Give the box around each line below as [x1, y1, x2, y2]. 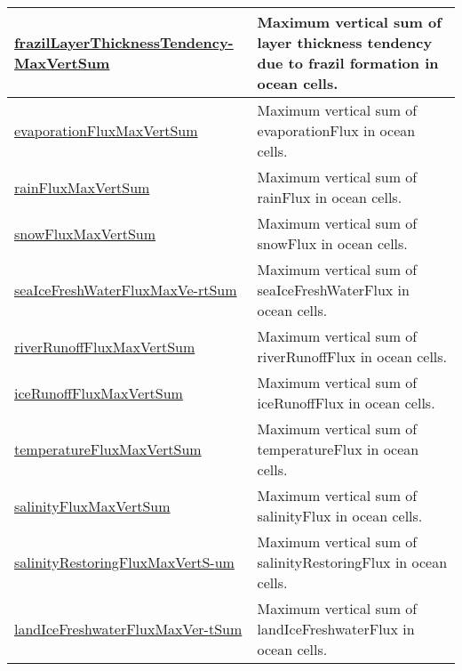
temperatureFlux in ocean [257, 439, 419, 459]
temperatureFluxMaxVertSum [14, 439, 202, 459]
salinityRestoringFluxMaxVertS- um [14, 552, 235, 572]
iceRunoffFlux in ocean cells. [257, 392, 435, 413]
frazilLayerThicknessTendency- [14, 32, 234, 53]
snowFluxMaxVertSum [14, 222, 156, 244]
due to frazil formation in [257, 53, 439, 73]
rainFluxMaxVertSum [14, 176, 150, 198]
